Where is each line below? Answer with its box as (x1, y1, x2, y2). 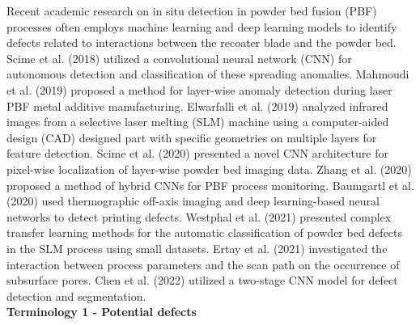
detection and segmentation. (6, 287, 146, 304)
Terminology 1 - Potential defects (6, 303, 197, 320)
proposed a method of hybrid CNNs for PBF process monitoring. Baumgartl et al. (6, 176, 414, 193)
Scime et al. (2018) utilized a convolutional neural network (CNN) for (6, 49, 352, 66)
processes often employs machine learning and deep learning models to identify (6, 18, 397, 35)
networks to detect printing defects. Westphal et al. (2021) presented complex (6, 208, 392, 225)
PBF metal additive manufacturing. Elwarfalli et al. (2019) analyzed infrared (6, 97, 388, 114)
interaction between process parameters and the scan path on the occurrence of (6, 255, 400, 272)
